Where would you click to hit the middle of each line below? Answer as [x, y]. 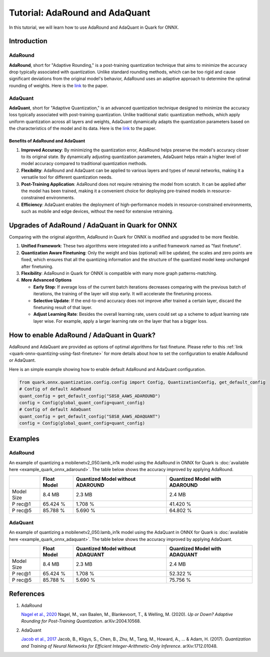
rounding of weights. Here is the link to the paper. [59, 85]
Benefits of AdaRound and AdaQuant [47, 141]
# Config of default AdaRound [55, 389]
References [27, 594]
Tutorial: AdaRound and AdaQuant [80, 13]
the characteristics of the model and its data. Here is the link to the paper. [83, 128]
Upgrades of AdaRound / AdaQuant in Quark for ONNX [93, 225]
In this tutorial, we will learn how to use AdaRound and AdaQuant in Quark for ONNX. [94, 27]
